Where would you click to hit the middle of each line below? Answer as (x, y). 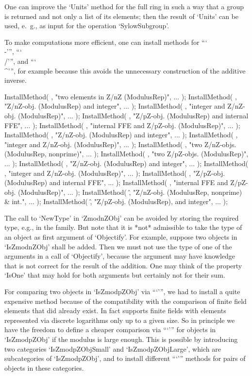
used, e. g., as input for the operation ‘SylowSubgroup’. (87, 26)
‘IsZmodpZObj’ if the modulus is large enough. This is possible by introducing (121, 339)
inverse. (16, 80)
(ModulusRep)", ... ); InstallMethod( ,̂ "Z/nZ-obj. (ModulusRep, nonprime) (130, 192)
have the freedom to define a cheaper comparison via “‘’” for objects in (110, 329)
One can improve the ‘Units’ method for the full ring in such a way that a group (124, 6)
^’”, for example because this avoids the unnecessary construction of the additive (125, 70)
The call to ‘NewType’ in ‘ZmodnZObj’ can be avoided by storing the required (122, 217)
